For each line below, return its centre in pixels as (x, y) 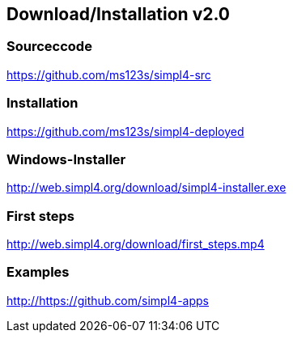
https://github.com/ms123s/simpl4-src (109, 74)
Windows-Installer (66, 159)
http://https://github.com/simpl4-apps (108, 300)
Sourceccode (49, 47)
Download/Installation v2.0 (119, 14)
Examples (38, 272)
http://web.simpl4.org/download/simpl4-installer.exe (146, 188)
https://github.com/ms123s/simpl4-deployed (125, 131)
